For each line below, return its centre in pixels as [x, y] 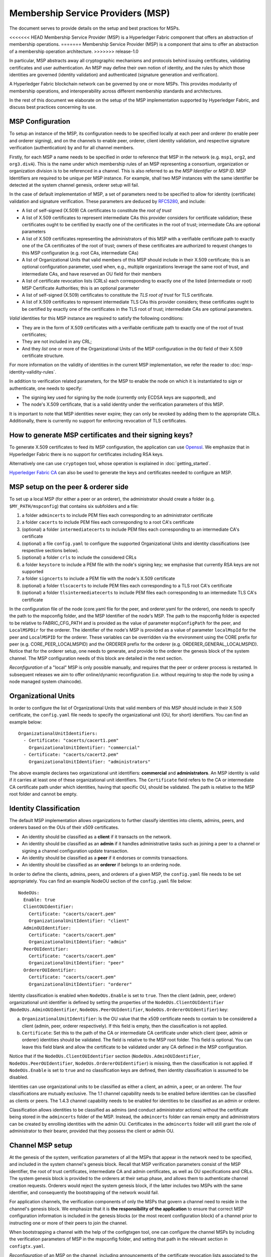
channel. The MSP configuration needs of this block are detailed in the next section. [96, 658]
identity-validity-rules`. [33, 372]
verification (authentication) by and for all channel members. [72, 148]
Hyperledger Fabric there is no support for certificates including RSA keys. [87, 454]
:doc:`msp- [242, 365]
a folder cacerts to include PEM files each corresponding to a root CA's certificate [108, 522]
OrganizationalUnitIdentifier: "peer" [76, 963]
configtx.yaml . [27, 1246]
